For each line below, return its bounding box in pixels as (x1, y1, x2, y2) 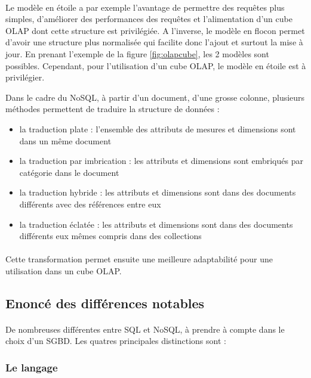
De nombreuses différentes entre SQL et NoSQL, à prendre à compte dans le (5, 323, 285, 335)
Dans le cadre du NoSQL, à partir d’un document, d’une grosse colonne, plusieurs (5, 91, 305, 103)
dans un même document (19, 134, 112, 147)
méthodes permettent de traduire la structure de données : (5, 103, 220, 115)
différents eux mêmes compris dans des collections (19, 230, 202, 242)
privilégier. (5, 71, 45, 83)
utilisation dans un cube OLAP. (5, 264, 122, 277)
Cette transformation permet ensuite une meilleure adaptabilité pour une (5, 253, 273, 265)
